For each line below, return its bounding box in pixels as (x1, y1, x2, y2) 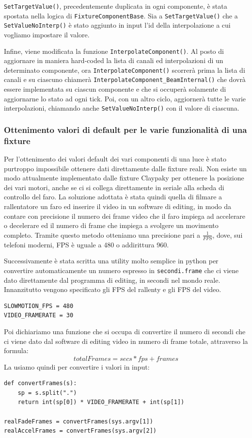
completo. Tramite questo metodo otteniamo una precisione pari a (4, 229, 201, 240)
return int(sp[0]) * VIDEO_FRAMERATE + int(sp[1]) (17, 399, 185, 406)
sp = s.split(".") (17, 389, 77, 396)
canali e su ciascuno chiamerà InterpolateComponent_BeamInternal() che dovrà (4, 74, 246, 84)
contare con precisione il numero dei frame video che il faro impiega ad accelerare (4, 211, 246, 221)
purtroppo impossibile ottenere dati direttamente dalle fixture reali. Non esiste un (4, 163, 247, 173)
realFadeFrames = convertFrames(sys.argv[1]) (4, 418, 153, 425)
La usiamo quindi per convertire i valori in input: (4, 361, 150, 372)
